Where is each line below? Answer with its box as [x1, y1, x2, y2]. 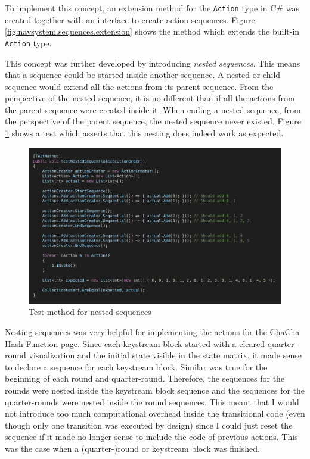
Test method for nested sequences [29, 305, 151, 318]
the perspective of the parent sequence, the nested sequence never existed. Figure [5, 115, 301, 127]
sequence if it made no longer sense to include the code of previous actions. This [5, 430, 298, 443]
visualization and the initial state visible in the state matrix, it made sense [29, 349, 302, 361]
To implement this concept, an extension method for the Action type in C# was [5, 2, 299, 14]
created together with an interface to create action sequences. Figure [5, 13, 255, 26]
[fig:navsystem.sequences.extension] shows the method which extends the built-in [5, 25, 300, 38]
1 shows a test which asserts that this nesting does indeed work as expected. [5, 127, 284, 139]
